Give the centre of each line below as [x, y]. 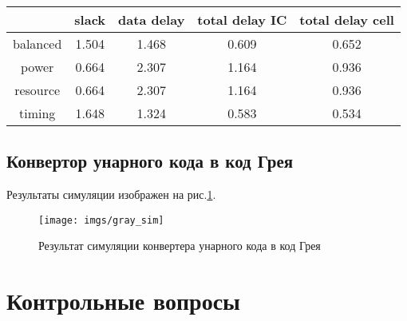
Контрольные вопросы [123, 301]
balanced [38, 44]
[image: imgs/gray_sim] [101, 220]
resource [38, 90]
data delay [152, 20]
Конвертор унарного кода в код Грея [150, 161]
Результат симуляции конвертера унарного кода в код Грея [180, 246]
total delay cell [347, 20]
